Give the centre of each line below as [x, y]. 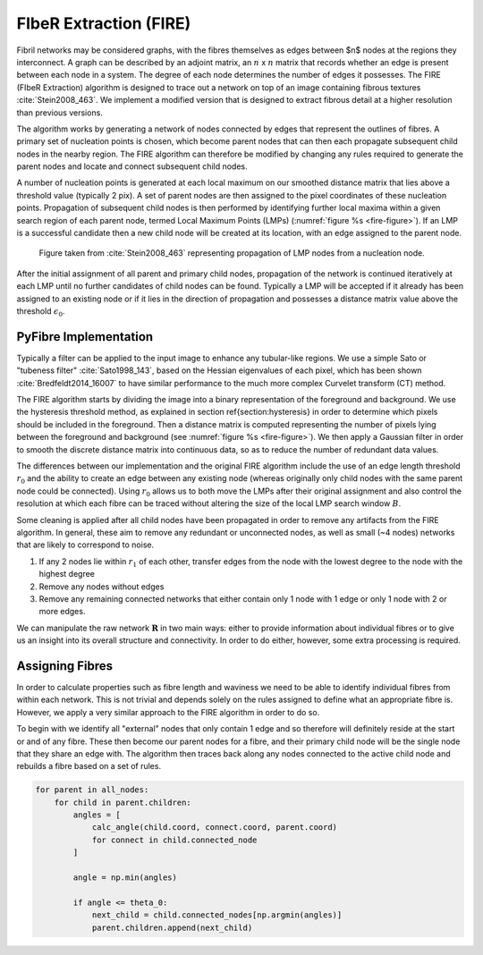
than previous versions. [59, 113]
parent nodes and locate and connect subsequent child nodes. [132, 166]
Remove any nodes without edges [102, 587]
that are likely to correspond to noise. [85, 545]
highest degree [67, 574]
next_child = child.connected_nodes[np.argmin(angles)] [217, 915]
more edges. [62, 612]
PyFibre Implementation [85, 337]
